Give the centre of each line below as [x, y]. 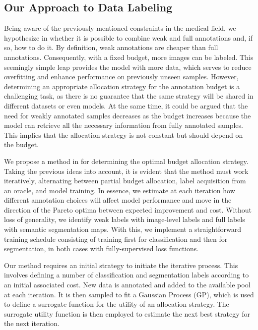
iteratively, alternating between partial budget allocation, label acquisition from [125, 181]
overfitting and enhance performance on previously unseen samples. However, [121, 77]
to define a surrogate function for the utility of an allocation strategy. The [117, 304]
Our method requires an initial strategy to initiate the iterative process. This [121, 265]
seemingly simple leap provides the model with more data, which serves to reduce [128, 67]
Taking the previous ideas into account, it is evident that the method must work [126, 171]
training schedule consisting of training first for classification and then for [116, 239]
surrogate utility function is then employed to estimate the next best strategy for [127, 313]
